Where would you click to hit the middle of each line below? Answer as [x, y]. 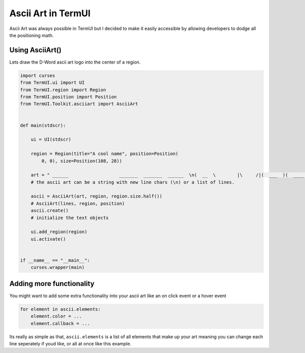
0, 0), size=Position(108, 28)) [82, 161]
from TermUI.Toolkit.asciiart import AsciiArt [79, 104]
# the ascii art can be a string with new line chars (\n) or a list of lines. [133, 182]
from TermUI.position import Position [68, 97]
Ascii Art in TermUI [50, 13]
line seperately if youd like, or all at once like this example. [70, 344]
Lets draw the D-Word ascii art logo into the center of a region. [75, 62]
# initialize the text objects [70, 218]
